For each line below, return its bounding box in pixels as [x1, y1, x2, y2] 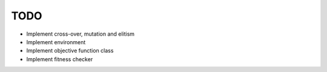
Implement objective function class [26, 47, 114, 54]
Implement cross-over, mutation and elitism [26, 30, 135, 38]
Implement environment [26, 38, 86, 45]
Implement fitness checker [26, 55, 93, 63]
